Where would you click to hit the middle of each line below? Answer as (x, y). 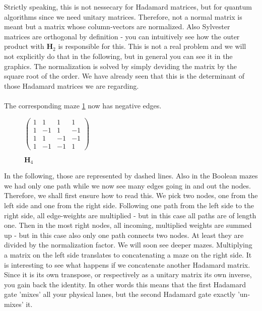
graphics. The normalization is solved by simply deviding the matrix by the (121, 66)
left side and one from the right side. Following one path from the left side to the (129, 205)
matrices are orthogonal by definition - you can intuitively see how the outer (122, 36)
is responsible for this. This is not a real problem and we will (152, 46)
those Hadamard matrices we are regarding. (72, 85)
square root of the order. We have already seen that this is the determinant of (124, 76)
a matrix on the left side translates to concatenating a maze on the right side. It (128, 254)
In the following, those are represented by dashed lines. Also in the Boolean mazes (131, 176)
